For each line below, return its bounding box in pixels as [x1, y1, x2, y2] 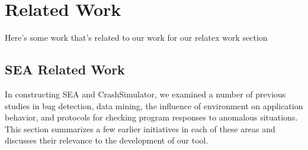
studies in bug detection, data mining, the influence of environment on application [5, 99, 303, 112]
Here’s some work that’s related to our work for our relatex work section [5, 31, 268, 44]
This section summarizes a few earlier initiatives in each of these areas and [5, 122, 275, 135]
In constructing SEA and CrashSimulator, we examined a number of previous [5, 87, 286, 100]
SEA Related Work [5, 60, 125, 79]
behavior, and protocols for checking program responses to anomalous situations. [5, 111, 298, 123]
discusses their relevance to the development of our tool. [5, 134, 208, 146]
